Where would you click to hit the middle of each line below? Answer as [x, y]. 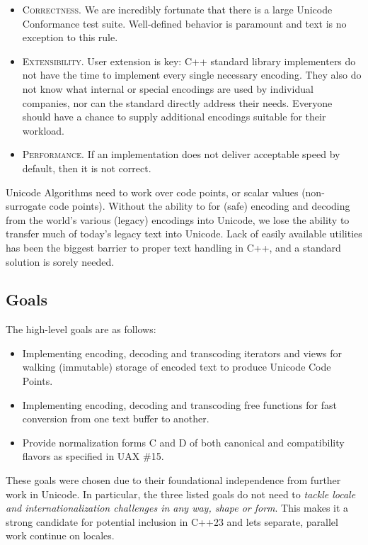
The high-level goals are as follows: [81, 329]
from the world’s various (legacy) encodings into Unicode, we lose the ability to [178, 219]
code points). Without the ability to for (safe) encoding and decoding [200, 206]
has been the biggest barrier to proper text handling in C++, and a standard [173, 247]
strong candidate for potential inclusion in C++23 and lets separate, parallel [172, 521]
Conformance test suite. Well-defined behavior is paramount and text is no [184, 23]
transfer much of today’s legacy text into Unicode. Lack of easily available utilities [184, 234]
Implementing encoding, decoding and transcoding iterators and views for [182, 353]
